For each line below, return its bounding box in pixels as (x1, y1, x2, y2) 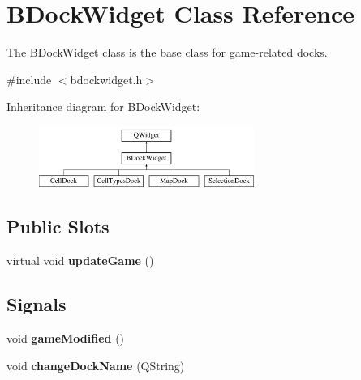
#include (6, 70, 52, 88)
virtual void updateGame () (6, 252, 154, 269)
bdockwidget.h (70, 70, 143, 88)
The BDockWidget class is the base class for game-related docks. (6, 44, 328, 61)
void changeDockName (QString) (6, 357, 185, 374)
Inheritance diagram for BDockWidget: (6, 98, 200, 115)
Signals (6, 292, 67, 317)
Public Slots (6, 214, 110, 239)
